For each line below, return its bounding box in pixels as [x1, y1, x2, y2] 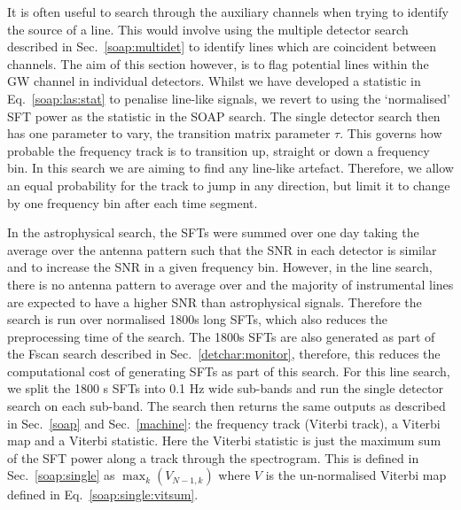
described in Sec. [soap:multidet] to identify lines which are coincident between [7, 37, 437, 56]
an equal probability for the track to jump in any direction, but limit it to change [7, 175, 450, 194]
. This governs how [340, 124, 442, 143]
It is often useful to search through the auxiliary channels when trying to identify [7, 3, 449, 20]
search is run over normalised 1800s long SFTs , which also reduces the [7, 310, 388, 328]
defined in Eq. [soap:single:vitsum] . [7, 485, 199, 504]
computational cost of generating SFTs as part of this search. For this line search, [7, 361, 450, 380]
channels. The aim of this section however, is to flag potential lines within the [7, 54, 429, 73]
